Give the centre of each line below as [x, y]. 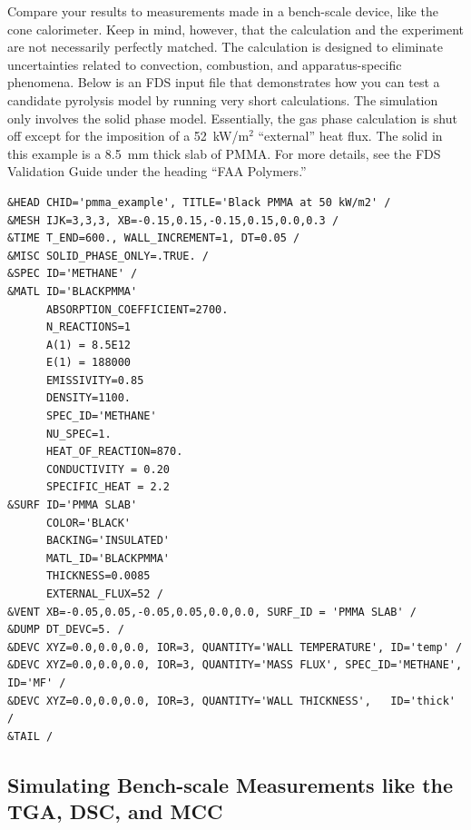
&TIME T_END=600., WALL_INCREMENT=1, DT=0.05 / [154, 238]
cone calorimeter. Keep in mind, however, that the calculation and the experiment [235, 29]
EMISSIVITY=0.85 [95, 380]
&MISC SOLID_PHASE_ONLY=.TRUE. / [108, 256]
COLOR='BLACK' [88, 523]
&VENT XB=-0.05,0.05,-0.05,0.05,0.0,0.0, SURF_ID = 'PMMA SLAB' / [212, 612]
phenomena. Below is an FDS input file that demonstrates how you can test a [224, 82]
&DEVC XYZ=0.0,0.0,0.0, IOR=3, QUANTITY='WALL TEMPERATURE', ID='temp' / [235, 647]
